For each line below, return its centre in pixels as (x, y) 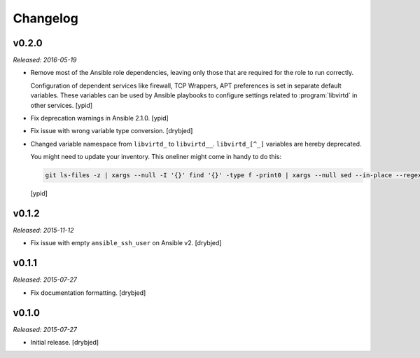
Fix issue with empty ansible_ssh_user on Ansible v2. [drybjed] (126, 243)
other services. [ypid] (62, 105)
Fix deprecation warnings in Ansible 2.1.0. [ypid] (100, 118)
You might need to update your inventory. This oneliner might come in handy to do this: (156, 157)
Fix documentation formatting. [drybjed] (88, 292)
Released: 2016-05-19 (45, 60)
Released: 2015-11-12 (43, 230)
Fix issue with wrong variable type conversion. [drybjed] (112, 131)
